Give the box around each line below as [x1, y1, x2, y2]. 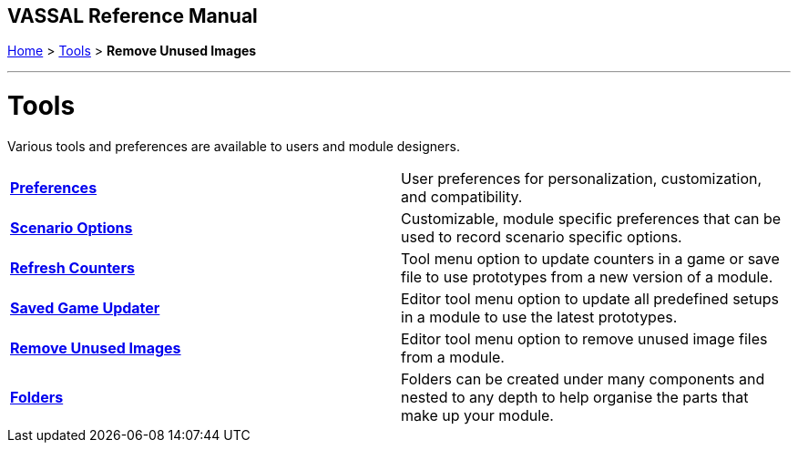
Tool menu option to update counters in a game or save [401, 249, 780, 268]
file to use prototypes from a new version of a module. [401, 267, 773, 286]
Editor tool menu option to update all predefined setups [401, 289, 779, 308]
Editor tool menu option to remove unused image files [401, 329, 768, 348]
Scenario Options [10, 218, 133, 237]
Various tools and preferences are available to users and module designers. [7, 138, 460, 154]
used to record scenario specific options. [401, 227, 682, 246]
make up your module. [401, 405, 554, 424]
